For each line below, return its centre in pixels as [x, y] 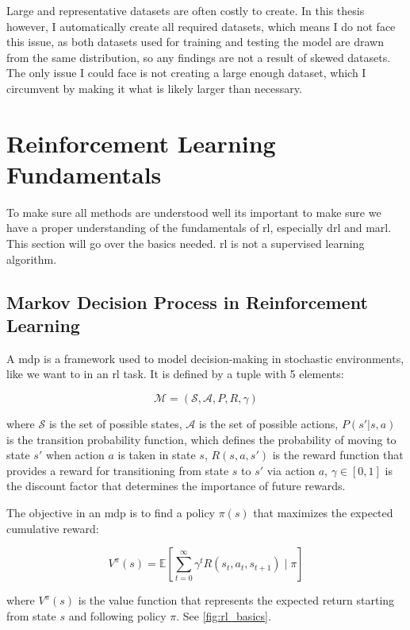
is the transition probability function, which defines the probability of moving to [201, 439]
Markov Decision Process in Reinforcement [187, 301]
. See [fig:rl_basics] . [224, 615]
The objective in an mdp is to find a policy [111, 512]
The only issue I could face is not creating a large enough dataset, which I [186, 73]
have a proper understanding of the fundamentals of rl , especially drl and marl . [199, 228]
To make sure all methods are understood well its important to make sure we [194, 212]
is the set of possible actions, [268, 424]
